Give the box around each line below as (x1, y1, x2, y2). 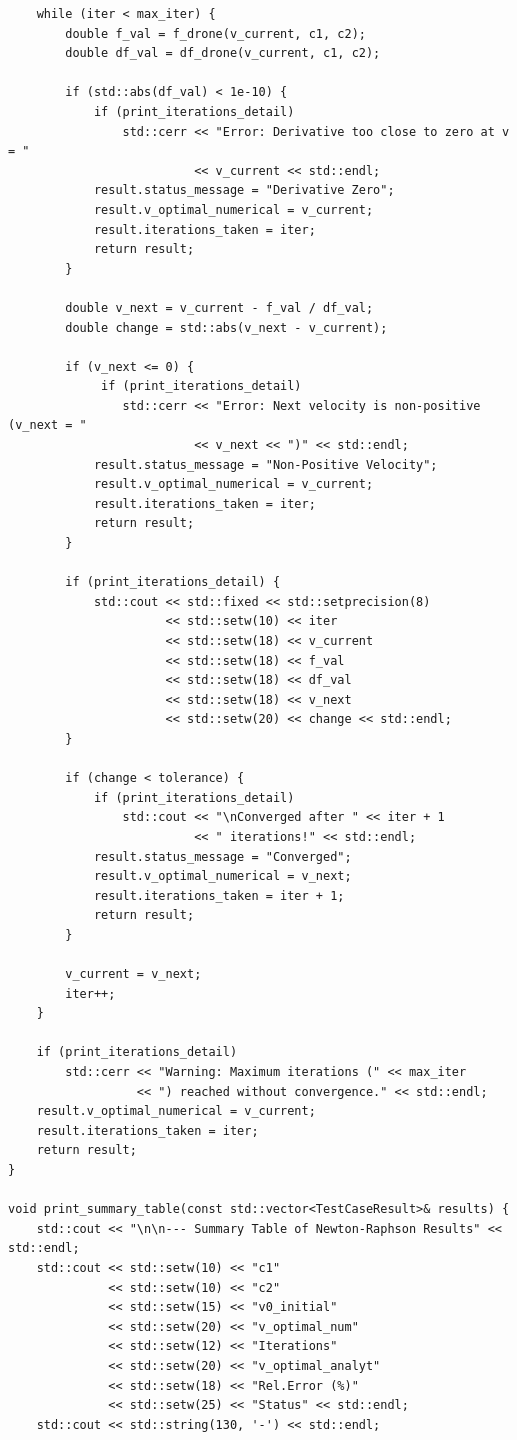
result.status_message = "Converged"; (93, 849, 352, 864)
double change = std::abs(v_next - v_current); (65, 320, 388, 335)
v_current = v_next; (65, 967, 202, 982)
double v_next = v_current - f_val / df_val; (65, 300, 374, 315)
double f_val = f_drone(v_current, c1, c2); (65, 26, 366, 41)
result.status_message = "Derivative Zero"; (93, 183, 395, 198)
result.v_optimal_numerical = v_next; (93, 869, 352, 884)
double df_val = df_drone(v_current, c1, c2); (65, 46, 381, 61)
